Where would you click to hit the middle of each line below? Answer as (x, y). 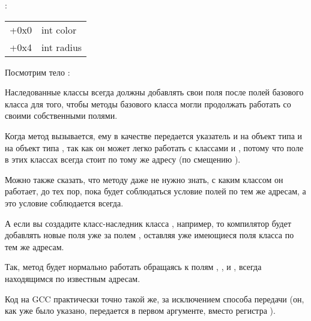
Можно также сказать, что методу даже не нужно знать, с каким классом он (144, 179)
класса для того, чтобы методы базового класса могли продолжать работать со (148, 103)
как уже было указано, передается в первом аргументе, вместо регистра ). (140, 310)
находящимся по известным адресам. (73, 278)
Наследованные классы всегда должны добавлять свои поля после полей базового (154, 92)
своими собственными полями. (61, 115)
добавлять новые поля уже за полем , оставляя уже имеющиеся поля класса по (149, 235)
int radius (62, 47)
